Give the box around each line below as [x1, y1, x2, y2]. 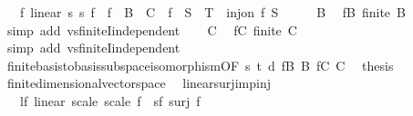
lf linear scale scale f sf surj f [19, 91, 201, 110]
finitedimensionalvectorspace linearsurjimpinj [6, 73, 271, 92]
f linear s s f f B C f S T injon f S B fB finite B [19, 3, 406, 21]
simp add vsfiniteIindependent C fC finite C [6, 20, 297, 39]
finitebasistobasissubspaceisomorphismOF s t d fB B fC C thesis [6, 55, 394, 74]
